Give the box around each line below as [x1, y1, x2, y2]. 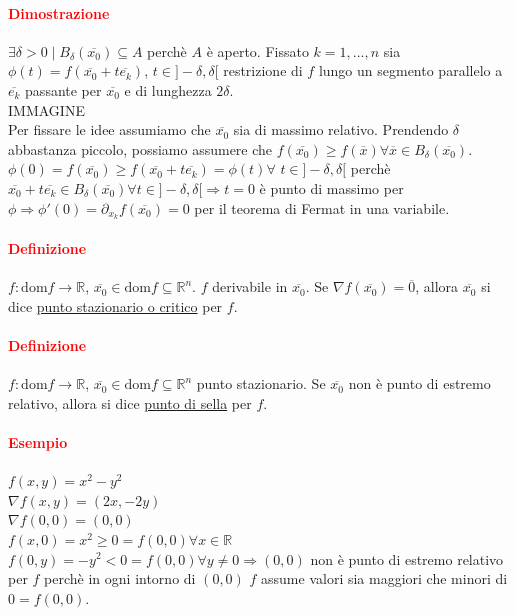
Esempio [8, 431, 68, 452]
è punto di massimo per [259, 177, 404, 198]
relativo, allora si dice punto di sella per [8, 392, 252, 413]
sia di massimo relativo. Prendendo [233, 119, 449, 140]
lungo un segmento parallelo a [318, 60, 503, 81]
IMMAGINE [8, 99, 85, 120]
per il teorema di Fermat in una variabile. [194, 197, 450, 218]
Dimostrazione [8, 2, 110, 23]
